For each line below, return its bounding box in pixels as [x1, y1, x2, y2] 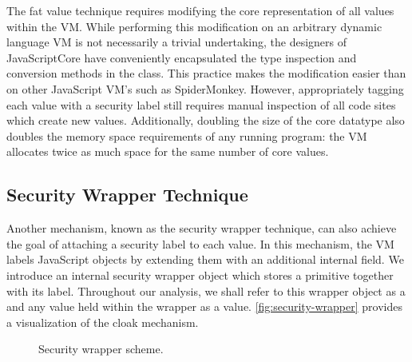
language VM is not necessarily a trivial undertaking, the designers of [6, 34, 347, 50]
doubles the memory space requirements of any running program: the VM [6, 127, 367, 144]
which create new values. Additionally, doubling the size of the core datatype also [6, 112, 405, 129]
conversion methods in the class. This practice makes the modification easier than [6, 65, 406, 82]
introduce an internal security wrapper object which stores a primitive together [6, 266, 394, 283]
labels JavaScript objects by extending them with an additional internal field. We [6, 251, 404, 268]
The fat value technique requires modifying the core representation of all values [6, 2, 394, 18]
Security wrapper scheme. [38, 340, 164, 357]
